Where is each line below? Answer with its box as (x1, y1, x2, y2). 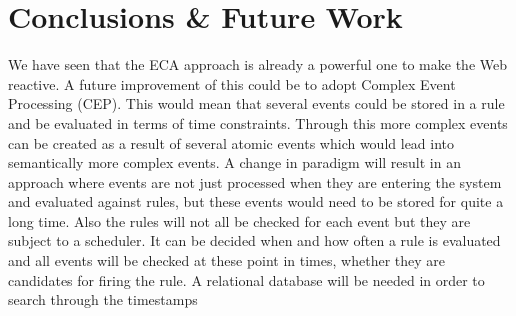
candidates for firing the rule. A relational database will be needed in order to (8, 269, 485, 290)
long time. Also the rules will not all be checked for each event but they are (8, 210, 471, 231)
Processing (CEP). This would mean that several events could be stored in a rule (8, 93, 505, 114)
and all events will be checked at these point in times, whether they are (8, 250, 445, 271)
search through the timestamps (8, 289, 198, 310)
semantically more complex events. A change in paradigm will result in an (8, 152, 461, 173)
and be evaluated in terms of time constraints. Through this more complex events (8, 112, 508, 133)
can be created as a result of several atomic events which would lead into (8, 132, 455, 153)
